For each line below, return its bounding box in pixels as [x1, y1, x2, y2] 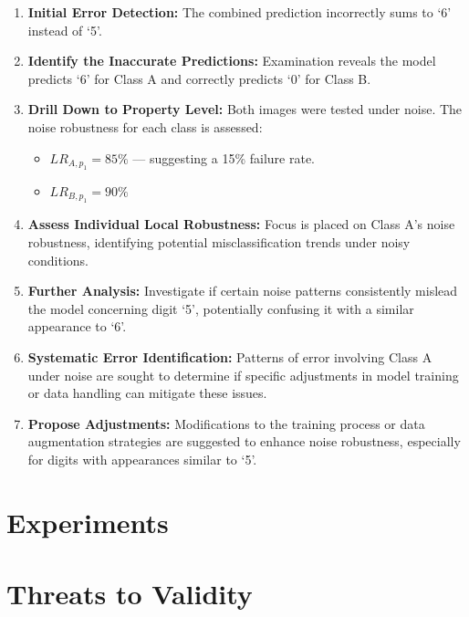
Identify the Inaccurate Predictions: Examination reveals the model [27, 51, 436, 70]
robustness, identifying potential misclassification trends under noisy [27, 232, 411, 251]
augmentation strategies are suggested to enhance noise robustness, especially [27, 432, 461, 451]
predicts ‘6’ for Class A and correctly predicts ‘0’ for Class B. [27, 68, 371, 88]
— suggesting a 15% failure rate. [132, 148, 316, 167]
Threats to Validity [6, 575, 253, 612]
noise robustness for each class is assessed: [27, 117, 263, 136]
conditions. [27, 250, 89, 269]
